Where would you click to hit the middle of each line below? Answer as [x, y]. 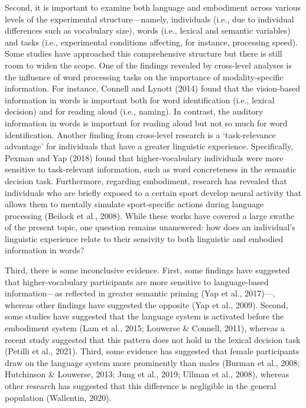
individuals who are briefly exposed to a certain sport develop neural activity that [153, 192]
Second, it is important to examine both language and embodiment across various [153, 7]
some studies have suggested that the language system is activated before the [144, 316]
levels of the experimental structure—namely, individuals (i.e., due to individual [149, 19]
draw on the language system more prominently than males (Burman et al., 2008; [152, 362]
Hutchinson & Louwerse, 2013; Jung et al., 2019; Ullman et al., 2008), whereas [147, 374]
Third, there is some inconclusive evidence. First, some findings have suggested [147, 270]
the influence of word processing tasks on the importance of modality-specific [144, 76]
